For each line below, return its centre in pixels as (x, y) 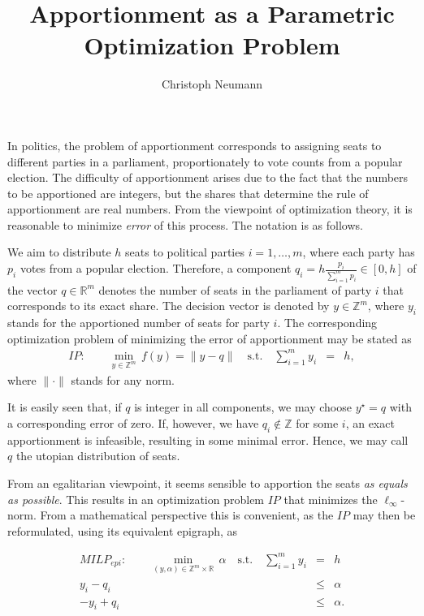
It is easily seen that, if (65, 407)
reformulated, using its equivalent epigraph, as (123, 530)
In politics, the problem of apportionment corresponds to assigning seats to (195, 145)
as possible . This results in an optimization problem (136, 499)
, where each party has (359, 252)
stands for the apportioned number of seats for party (138, 323)
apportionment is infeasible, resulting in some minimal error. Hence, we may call (208, 439)
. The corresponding (327, 323)
